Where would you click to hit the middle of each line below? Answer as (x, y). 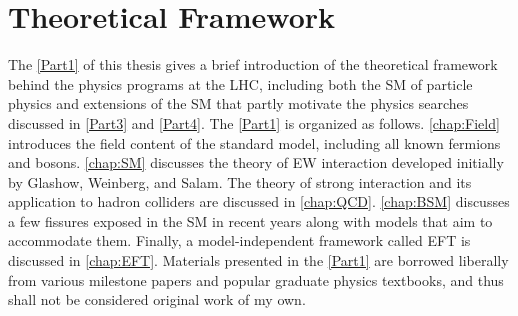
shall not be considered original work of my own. (157, 299)
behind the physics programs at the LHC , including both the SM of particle (240, 83)
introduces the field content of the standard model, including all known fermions (254, 142)
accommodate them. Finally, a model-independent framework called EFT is (239, 240)
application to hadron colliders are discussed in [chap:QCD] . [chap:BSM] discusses (259, 201)
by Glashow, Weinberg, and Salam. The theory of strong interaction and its (240, 181)
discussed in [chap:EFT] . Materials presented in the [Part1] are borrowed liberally (258, 260)
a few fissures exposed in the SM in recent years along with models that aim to (250, 220)
